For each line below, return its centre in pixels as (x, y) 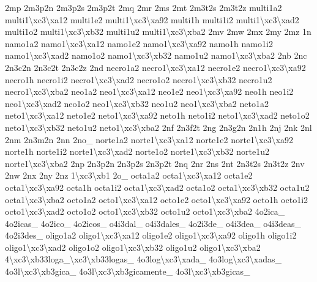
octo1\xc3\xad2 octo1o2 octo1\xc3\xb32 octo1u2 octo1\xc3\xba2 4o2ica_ (145, 211)
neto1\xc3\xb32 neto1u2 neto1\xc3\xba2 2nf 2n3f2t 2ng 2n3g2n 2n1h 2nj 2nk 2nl (158, 127)
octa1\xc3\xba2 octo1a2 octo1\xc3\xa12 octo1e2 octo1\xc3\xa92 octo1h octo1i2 (157, 199)
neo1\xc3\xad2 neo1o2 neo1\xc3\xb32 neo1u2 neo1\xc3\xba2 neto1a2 (137, 103)
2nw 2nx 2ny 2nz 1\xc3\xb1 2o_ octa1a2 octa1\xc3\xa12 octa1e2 (129, 175)
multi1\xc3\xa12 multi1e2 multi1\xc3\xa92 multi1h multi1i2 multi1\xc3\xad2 (152, 19)
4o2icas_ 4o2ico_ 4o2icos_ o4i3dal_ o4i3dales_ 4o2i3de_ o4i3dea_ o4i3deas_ (153, 223)
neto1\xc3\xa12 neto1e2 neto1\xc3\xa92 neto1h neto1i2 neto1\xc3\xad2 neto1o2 (157, 115)
